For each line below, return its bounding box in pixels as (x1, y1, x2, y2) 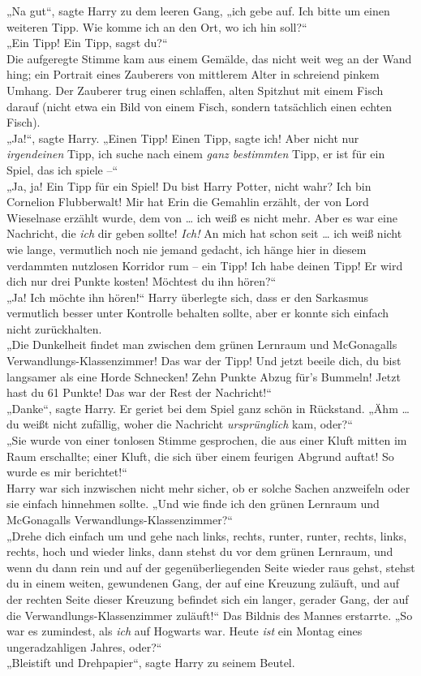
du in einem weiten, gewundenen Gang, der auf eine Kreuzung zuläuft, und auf (6, 575, 400, 592)
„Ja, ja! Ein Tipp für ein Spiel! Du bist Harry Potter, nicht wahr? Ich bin (6, 177, 372, 194)
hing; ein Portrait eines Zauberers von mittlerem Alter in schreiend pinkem (6, 66, 380, 83)
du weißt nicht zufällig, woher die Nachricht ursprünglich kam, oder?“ (6, 416, 353, 433)
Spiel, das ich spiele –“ (6, 161, 118, 178)
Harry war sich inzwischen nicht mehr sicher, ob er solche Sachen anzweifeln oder (6, 479, 410, 496)
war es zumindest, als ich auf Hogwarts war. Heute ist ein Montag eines (6, 622, 363, 639)
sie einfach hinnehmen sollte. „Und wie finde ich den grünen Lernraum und (6, 495, 380, 512)
